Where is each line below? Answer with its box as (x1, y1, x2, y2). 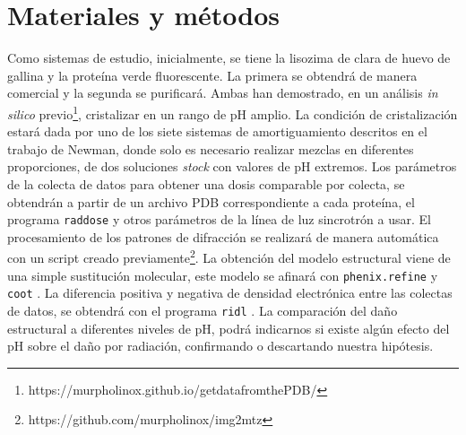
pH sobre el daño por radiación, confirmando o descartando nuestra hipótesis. (7, 336, 434, 355)
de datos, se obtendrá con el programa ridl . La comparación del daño (7, 300, 398, 319)
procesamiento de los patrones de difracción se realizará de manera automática (7, 227, 439, 246)
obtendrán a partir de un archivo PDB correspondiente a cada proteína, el (7, 192, 415, 211)
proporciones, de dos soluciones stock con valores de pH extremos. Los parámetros (7, 157, 457, 176)
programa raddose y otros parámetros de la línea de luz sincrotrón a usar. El (7, 210, 431, 229)
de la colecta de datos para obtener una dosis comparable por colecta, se (7, 174, 405, 193)
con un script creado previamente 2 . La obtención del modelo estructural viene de (7, 246, 451, 267)
